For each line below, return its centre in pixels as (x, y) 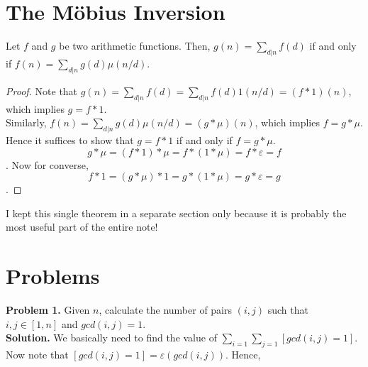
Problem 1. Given (48, 310)
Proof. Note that (42, 91)
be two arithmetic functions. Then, (135, 46)
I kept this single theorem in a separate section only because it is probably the (176, 213)
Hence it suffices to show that (70, 139)
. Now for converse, (47, 164)
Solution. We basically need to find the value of (111, 338)
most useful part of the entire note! (82, 227)
